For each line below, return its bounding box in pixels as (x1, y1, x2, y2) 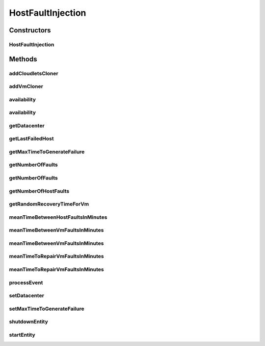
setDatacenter (9, 292, 44, 299)
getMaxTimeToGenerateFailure (9, 148, 85, 155)
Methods (9, 55, 37, 63)
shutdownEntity (9, 318, 49, 325)
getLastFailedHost (9, 135, 54, 142)
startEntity (9, 331, 35, 338)
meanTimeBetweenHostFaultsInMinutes (9, 214, 107, 221)
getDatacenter (9, 122, 45, 129)
